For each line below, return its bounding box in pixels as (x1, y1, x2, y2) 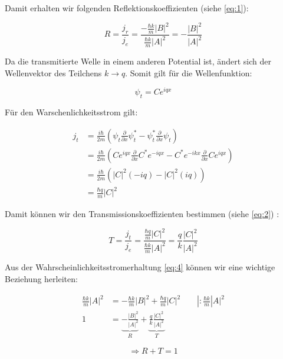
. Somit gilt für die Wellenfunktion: (125, 66, 252, 79)
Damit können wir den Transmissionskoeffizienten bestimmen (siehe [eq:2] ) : (5, 208, 279, 220)
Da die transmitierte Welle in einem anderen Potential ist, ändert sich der (5, 55, 271, 67)
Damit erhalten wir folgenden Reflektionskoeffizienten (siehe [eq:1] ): (5, 2, 249, 14)
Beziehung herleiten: (5, 272, 78, 284)
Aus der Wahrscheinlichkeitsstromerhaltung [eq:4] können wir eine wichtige (5, 261, 275, 273)
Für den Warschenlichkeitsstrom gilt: (5, 106, 138, 118)
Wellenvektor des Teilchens (5, 66, 102, 79)
